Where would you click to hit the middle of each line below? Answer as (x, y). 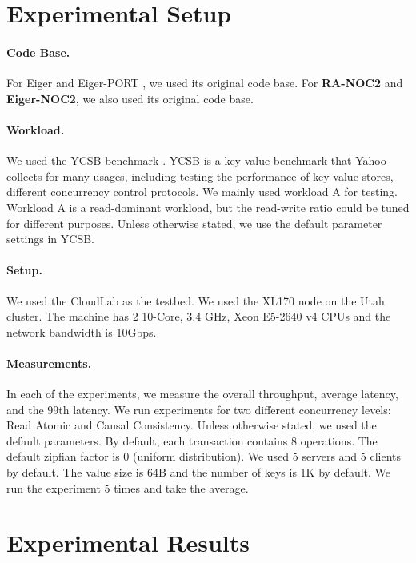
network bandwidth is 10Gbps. (82, 331)
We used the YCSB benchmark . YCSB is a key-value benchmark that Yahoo (196, 160)
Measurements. (49, 363)
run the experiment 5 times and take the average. (128, 487)
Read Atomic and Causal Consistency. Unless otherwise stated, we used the (192, 425)
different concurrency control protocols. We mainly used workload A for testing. (202, 192)
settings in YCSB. (51, 239)
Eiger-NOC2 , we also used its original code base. (130, 98)
